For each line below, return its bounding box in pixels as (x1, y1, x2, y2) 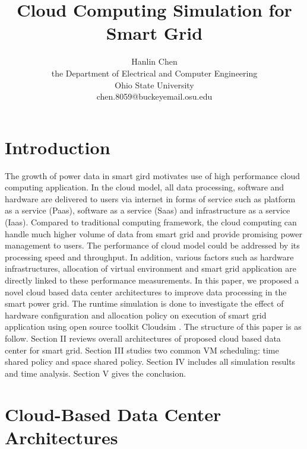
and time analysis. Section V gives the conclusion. (5, 367, 186, 379)
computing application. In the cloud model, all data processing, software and (5, 181, 284, 193)
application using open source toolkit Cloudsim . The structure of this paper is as (5, 320, 302, 333)
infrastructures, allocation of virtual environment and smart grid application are (5, 262, 297, 275)
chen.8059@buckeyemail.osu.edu (96, 90, 213, 103)
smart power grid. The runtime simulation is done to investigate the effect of (5, 297, 284, 310)
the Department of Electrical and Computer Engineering (51, 66, 258, 79)
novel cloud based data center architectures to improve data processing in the (5, 285, 287, 298)
